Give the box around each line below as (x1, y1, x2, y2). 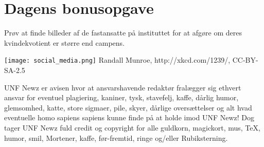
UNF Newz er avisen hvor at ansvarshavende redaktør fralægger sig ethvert (4, 82, 241, 93)
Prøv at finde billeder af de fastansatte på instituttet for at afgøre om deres (4, 27, 242, 38)
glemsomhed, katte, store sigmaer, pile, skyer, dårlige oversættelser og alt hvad (4, 102, 252, 113)
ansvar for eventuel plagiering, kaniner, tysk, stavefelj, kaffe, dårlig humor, (4, 92, 239, 103)
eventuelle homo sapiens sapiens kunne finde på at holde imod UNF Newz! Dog (4, 112, 255, 123)
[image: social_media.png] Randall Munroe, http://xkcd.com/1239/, (4, 54, 231, 65)
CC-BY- (232, 54, 258, 65)
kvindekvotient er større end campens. (4, 37, 125, 48)
